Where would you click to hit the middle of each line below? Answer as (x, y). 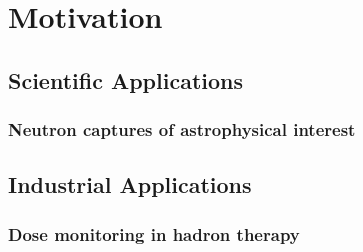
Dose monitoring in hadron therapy (154, 233)
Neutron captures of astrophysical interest (182, 129)
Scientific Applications (126, 79)
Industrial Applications (130, 184)
